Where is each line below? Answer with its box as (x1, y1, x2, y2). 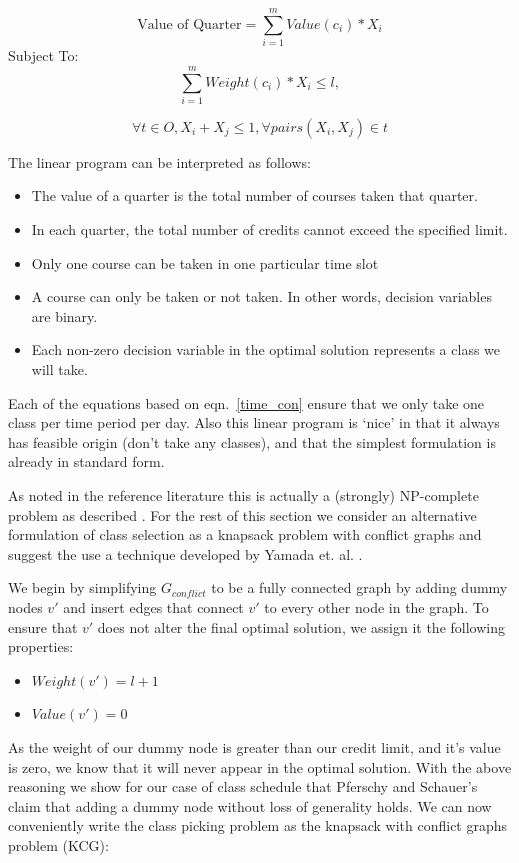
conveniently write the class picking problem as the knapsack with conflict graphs (8, 815, 508, 836)
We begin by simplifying (8, 577, 157, 598)
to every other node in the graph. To (264, 596, 489, 617)
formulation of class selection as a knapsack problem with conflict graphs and (8, 524, 482, 545)
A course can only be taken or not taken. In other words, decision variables (31, 286, 492, 307)
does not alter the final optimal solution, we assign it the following (97, 616, 505, 637)
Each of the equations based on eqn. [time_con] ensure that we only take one (8, 392, 485, 413)
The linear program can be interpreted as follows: (8, 151, 311, 172)
